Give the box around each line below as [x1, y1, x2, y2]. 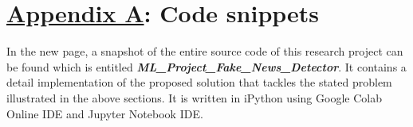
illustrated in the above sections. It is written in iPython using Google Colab [6, 89, 382, 106]
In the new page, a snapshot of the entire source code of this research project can [6, 43, 403, 60]
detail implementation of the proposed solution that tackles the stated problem [6, 74, 392, 90]
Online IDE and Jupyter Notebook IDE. [6, 105, 203, 121]
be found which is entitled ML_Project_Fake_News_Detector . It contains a [6, 58, 407, 75]
